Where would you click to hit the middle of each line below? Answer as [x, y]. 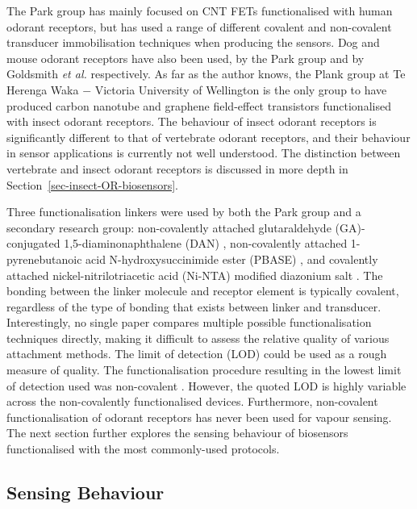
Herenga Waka [43, 89]
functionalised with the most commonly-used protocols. [143, 449]
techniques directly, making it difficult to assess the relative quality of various [198, 338]
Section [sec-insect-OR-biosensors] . [92, 184]
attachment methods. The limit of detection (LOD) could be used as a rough [197, 354]
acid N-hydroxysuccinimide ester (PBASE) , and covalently [232, 259]
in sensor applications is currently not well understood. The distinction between [204, 153]
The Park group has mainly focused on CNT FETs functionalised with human [200, 10]
